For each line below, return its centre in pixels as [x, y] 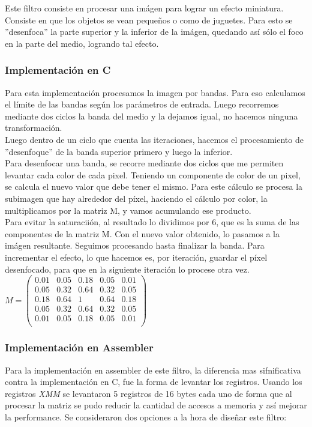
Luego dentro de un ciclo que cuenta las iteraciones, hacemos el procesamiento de [154, 139]
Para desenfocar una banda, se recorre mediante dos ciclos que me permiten [144, 163]
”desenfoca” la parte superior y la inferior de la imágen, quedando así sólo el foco [154, 32]
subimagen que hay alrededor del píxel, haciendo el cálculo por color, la [136, 198]
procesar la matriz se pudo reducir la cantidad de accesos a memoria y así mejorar [156, 405]
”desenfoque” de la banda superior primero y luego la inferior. [119, 151]
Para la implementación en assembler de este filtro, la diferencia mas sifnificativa [153, 370]
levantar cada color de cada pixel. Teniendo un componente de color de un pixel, [153, 174]
